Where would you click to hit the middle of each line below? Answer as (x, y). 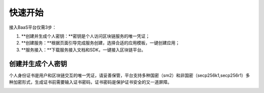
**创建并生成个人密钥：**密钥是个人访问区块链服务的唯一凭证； (86, 36)
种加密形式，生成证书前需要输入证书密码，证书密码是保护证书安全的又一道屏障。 (90, 82)
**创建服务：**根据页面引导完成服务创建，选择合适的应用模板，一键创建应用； (101, 43)
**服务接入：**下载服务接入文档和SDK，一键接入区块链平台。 (84, 50)
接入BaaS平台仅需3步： (33, 27)
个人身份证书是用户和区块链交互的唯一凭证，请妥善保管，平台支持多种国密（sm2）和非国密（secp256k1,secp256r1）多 (130, 75)
